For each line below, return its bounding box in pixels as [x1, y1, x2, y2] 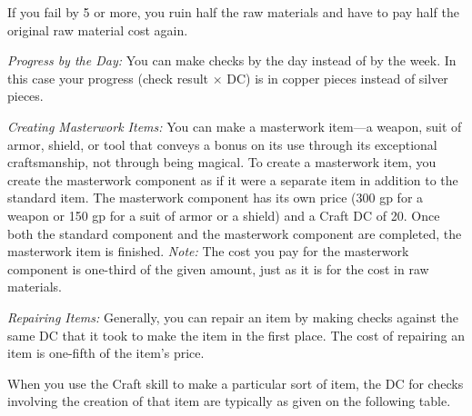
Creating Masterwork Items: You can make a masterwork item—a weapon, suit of [7, 116, 462, 135]
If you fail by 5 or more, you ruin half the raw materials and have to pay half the [7, 3, 459, 21]
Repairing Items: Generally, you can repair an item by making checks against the [7, 307, 459, 326]
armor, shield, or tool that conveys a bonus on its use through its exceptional [7, 134, 437, 154]
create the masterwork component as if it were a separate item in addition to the [7, 170, 458, 189]
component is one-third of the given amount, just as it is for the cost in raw [7, 259, 429, 278]
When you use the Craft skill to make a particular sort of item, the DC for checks [7, 373, 464, 392]
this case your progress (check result [7, 68, 209, 87]
